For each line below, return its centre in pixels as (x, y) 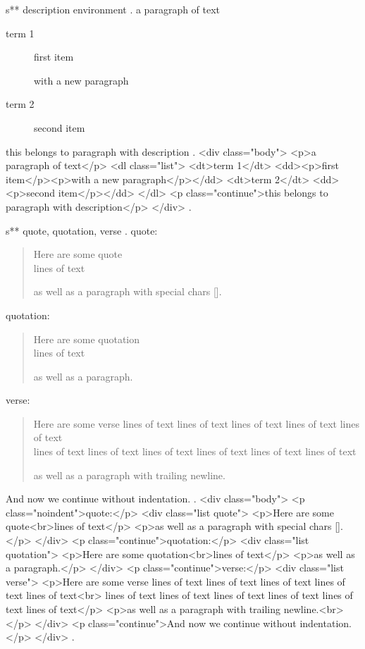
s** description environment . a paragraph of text (113, 9)
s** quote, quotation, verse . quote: (82, 230)
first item (54, 57)
